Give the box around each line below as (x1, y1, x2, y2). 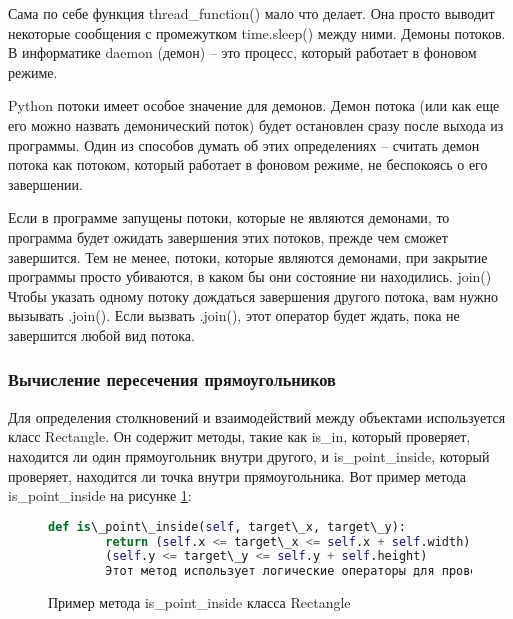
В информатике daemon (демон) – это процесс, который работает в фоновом (8, 42, 477, 63)
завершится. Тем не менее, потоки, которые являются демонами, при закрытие (8, 246, 488, 267)
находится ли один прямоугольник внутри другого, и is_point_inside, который (8, 445, 490, 466)
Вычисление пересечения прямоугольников (8, 367, 336, 392)
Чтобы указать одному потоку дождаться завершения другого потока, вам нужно (8, 285, 498, 306)
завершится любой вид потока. (8, 324, 195, 345)
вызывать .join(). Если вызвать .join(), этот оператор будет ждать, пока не (8, 305, 460, 326)
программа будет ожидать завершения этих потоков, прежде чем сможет (8, 226, 448, 247)
